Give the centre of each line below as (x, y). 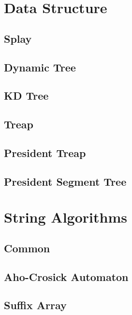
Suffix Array (35, 305)
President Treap (45, 152)
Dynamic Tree (40, 67)
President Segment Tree (65, 181)
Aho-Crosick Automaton (66, 276)
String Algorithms (66, 217)
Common (27, 248)
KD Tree (26, 96)
